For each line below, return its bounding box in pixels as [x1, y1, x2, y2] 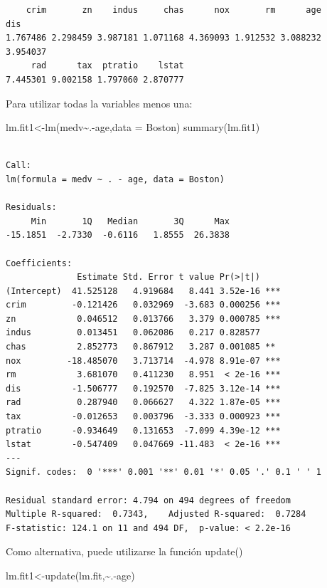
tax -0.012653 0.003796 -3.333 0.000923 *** [6, 411, 281, 422]
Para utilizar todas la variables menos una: [6, 95, 193, 110]
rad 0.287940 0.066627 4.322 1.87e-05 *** [6, 397, 281, 408]
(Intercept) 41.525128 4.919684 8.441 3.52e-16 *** [6, 285, 281, 296]
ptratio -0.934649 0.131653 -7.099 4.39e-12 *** [6, 425, 281, 436]
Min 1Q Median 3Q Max [31, 216, 230, 226]
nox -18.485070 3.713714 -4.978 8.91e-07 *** [6, 355, 281, 366]
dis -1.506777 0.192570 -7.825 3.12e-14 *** [6, 383, 281, 394]
